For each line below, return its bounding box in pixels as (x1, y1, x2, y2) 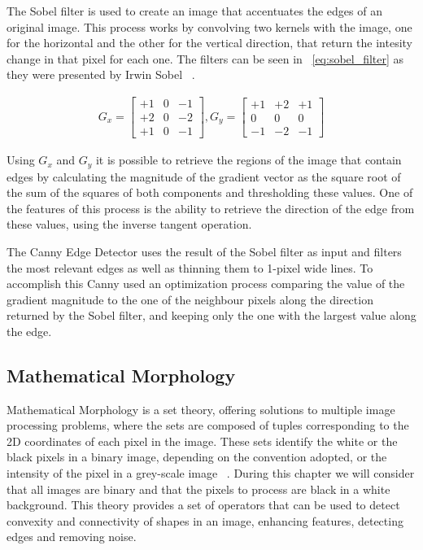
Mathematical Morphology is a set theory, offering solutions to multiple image (7, 400, 395, 417)
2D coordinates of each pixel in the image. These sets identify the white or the (7, 432, 398, 449)
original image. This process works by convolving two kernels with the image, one (7, 18, 412, 35)
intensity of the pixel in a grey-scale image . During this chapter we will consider (7, 465, 415, 482)
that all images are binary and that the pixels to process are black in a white (7, 480, 390, 497)
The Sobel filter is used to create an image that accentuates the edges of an (7, 2, 382, 19)
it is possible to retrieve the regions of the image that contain (95, 151, 402, 168)
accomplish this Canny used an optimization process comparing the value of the (7, 275, 405, 292)
